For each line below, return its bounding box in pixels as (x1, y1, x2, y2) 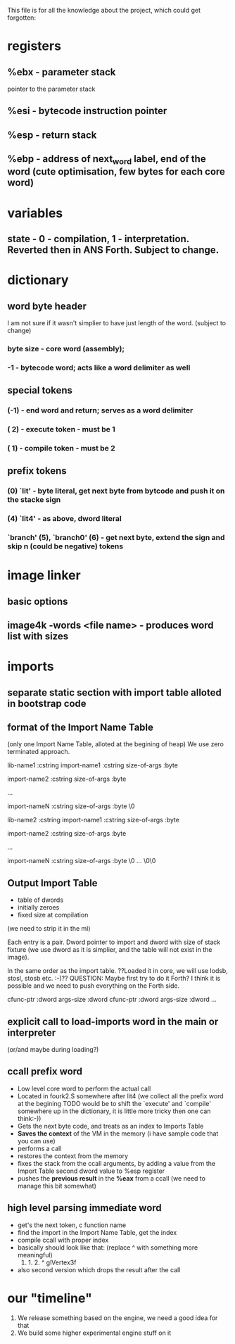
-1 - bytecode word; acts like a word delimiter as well (7, 363, 191, 372)
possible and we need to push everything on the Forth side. (7, 981, 180, 990)
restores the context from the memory (17, 1151, 129, 1160)
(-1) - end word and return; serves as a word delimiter (7, 406, 193, 415)
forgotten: (7, 13, 37, 22)
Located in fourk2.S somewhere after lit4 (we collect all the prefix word (17, 1091, 224, 1100)
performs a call (17, 1144, 62, 1153)
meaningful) (17, 1250, 53, 1259)
